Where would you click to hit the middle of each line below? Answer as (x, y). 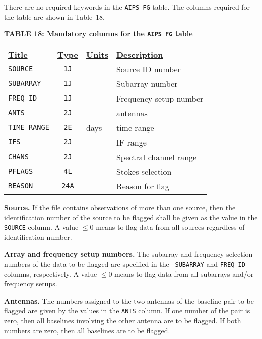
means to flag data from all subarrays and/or (184, 274)
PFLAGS (21, 172)
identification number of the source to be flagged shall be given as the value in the (131, 217)
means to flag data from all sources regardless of (170, 227)
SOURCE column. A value (41, 227)
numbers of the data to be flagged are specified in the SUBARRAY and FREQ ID (125, 263)
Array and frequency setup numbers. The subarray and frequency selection (128, 254)
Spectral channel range (156, 157)
